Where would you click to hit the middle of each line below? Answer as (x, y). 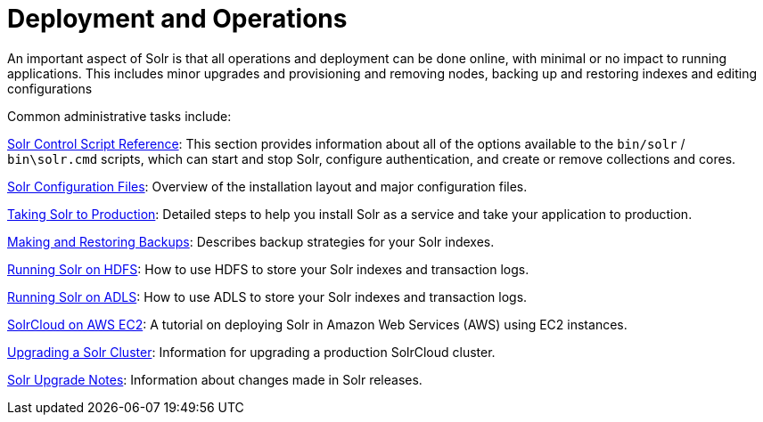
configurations (50, 88)
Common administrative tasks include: (119, 116)
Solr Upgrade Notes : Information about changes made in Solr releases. (215, 379)
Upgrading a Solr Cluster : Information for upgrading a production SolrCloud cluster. (251, 352)
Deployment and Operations (177, 19)
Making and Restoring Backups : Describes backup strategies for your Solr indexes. (251, 241)
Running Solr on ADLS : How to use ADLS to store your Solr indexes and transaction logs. (267, 296)
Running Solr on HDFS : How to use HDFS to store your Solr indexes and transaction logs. (268, 269)
